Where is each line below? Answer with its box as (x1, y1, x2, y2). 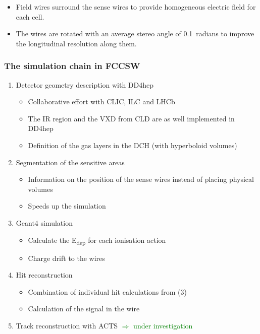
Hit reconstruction (16, 270, 73, 280)
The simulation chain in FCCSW (4, 59, 140, 72)
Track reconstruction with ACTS (16, 320, 118, 331)
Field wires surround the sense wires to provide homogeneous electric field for (16, 2, 256, 12)
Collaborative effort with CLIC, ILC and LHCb (28, 96, 175, 107)
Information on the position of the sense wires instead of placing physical (28, 174, 254, 184)
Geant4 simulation (16, 217, 73, 228)
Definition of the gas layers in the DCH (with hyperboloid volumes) (28, 140, 237, 150)
